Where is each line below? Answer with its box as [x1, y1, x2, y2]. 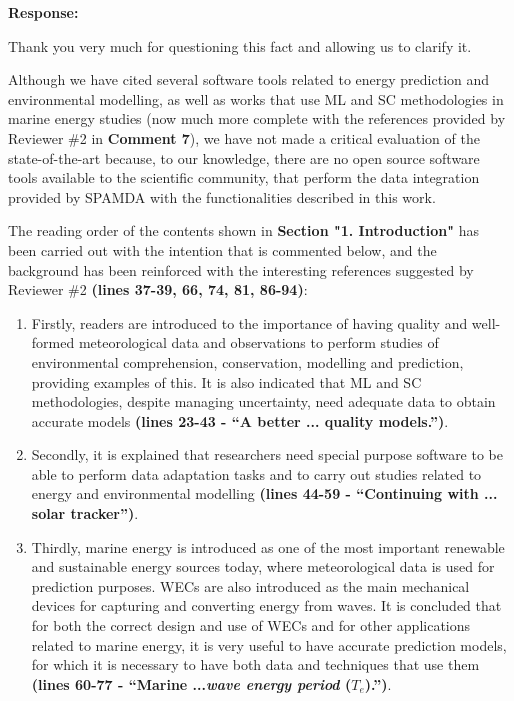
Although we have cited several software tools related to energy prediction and [8, 69, 490, 90]
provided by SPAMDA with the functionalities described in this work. [8, 186, 436, 207]
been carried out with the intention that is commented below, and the [8, 239, 437, 260]
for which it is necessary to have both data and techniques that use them [31, 654, 480, 675]
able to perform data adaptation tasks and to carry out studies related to [31, 463, 482, 484]
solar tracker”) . [31, 503, 139, 524]
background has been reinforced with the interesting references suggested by [8, 259, 474, 280]
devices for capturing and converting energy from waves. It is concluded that [31, 595, 502, 616]
